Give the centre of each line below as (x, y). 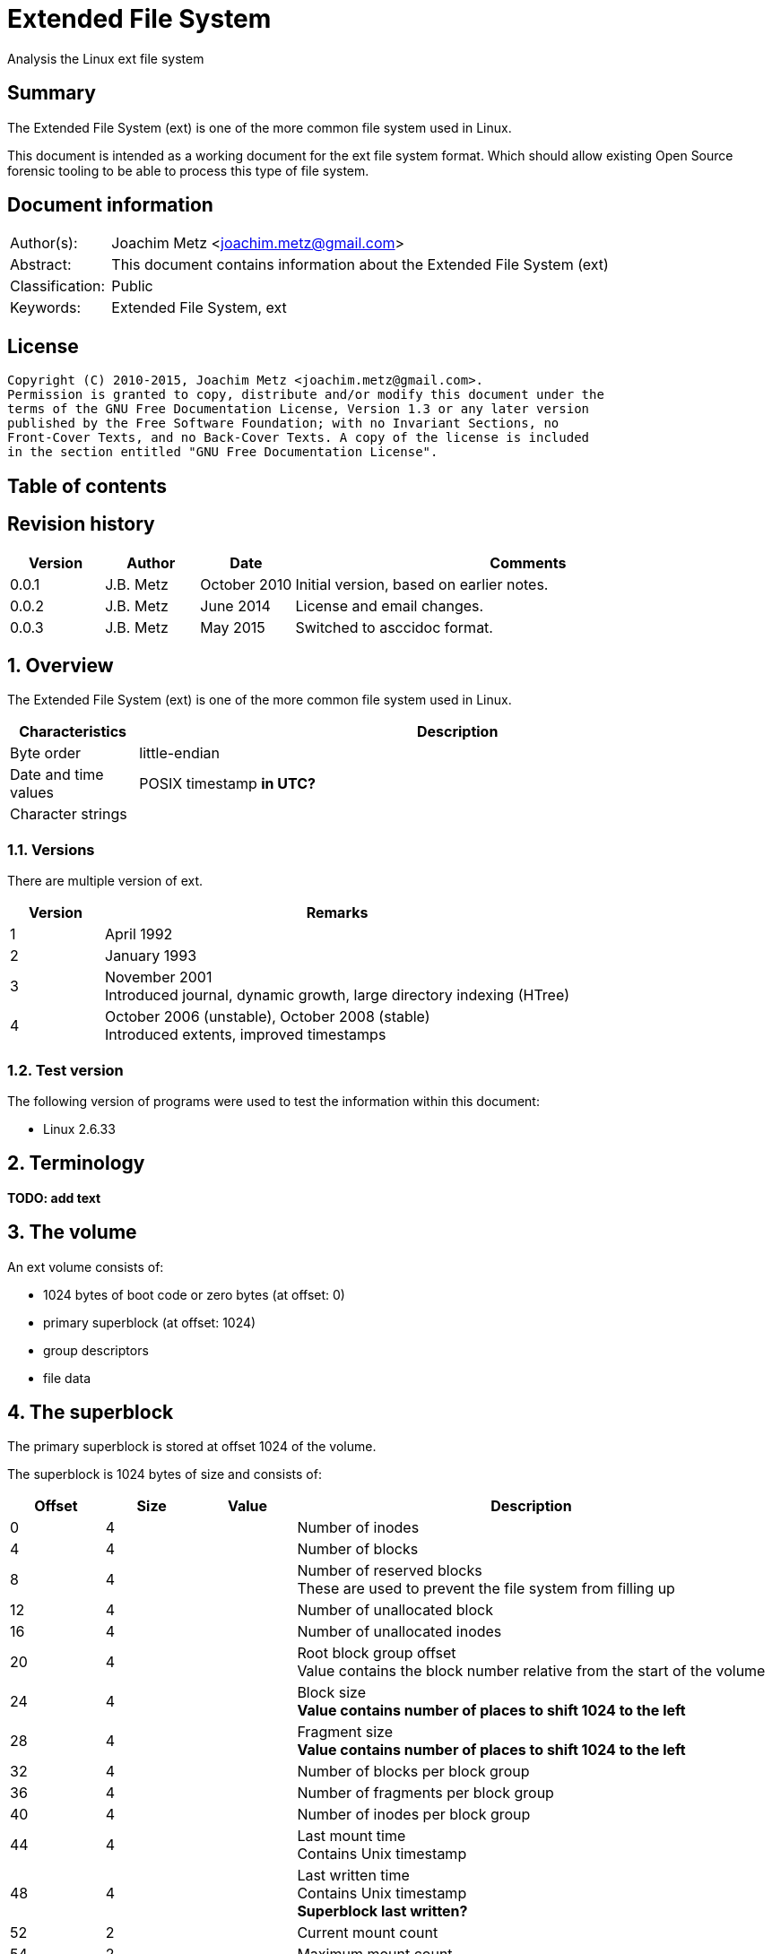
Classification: (58, 286)
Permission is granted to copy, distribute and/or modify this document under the (306, 395)
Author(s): (44, 243)
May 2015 (233, 627)
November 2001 (159, 977)
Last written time (353, 1876)
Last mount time (351, 1836)
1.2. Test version (65, 1070)
